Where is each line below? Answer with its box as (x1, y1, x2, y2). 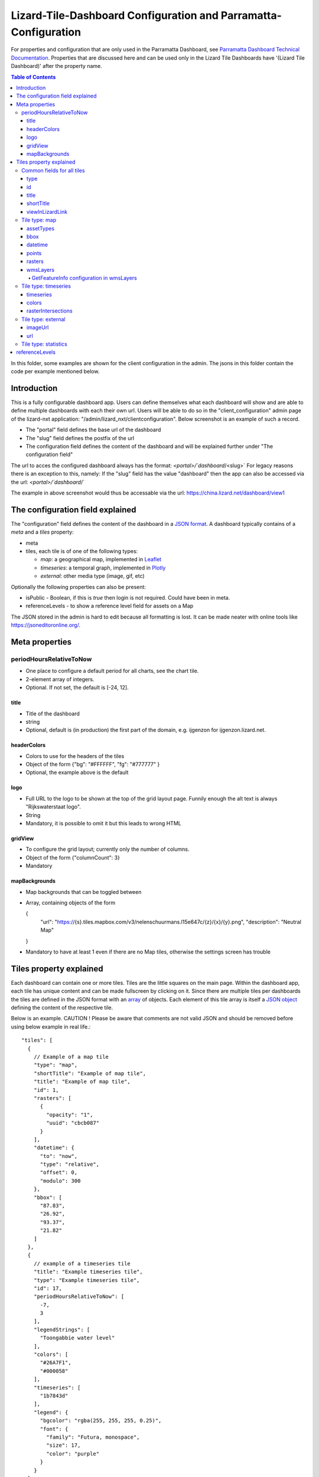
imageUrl (27, 324, 49, 331)
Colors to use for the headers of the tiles (25, 752, 125, 759)
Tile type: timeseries (21, 282, 71, 289)
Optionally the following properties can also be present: (11, 583, 146, 590)
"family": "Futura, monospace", (46, 1433, 140, 1440)
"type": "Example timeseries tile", (33, 1277, 140, 1283)
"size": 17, (46, 1442, 81, 1449)
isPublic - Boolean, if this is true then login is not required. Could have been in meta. (25, 594, 230, 601)
